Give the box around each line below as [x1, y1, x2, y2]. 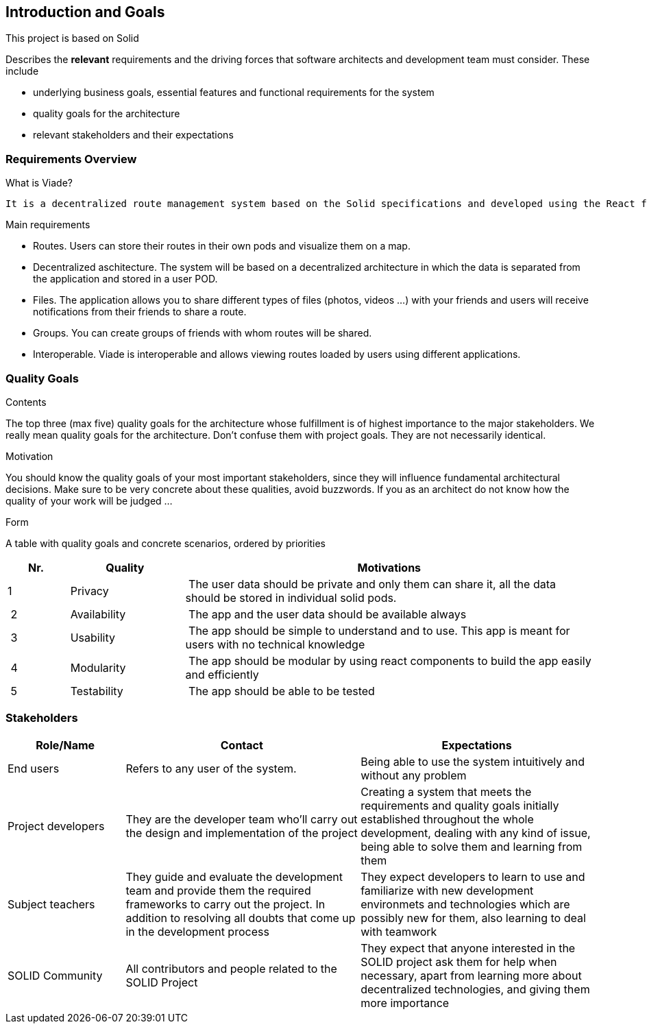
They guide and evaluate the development [125, 869, 343, 884]
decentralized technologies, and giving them [361, 982, 590, 996]
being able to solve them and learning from [361, 839, 583, 854]
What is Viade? [5, 177, 73, 189]
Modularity [70, 660, 126, 675]
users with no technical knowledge [185, 637, 365, 651]
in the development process [125, 924, 269, 939]
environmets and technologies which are [361, 897, 570, 911]
